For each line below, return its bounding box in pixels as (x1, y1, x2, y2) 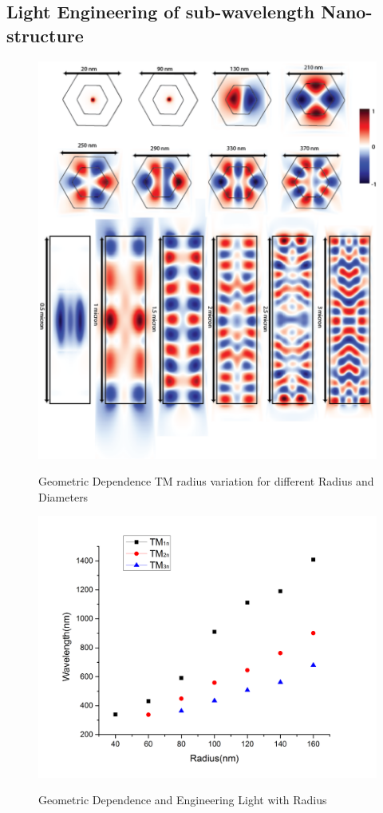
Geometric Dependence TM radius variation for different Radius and (38, 473, 374, 490)
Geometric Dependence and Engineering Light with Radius (38, 791, 327, 808)
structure (6, 22, 84, 47)
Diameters (38, 488, 89, 505)
